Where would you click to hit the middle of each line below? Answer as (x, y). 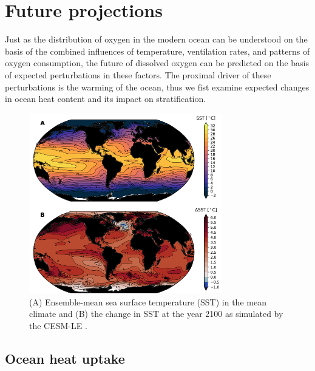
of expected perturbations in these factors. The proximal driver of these (138, 74)
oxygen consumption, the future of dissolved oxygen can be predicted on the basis (157, 63)
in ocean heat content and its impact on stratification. (106, 99)
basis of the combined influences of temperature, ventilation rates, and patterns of (157, 51)
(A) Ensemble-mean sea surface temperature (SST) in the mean (148, 301)
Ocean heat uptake (65, 358)
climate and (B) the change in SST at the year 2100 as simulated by (156, 314)
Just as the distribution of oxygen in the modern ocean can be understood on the (156, 39)
